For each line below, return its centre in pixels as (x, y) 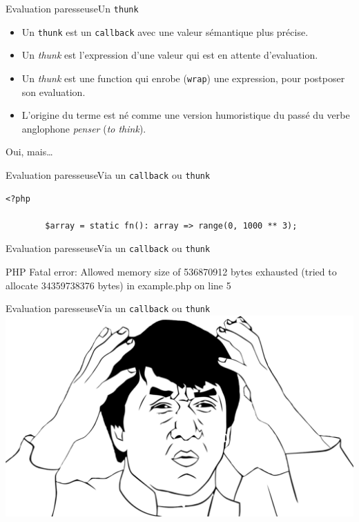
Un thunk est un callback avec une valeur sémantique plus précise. (165, 31)
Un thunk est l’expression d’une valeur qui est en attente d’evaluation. (170, 55)
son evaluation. (54, 91)
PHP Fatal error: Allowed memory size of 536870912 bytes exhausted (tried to (171, 272)
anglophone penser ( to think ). (84, 128)
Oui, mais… (29, 152)
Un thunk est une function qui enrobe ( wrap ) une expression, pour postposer (183, 78)
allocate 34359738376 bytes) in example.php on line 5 (118, 285)
